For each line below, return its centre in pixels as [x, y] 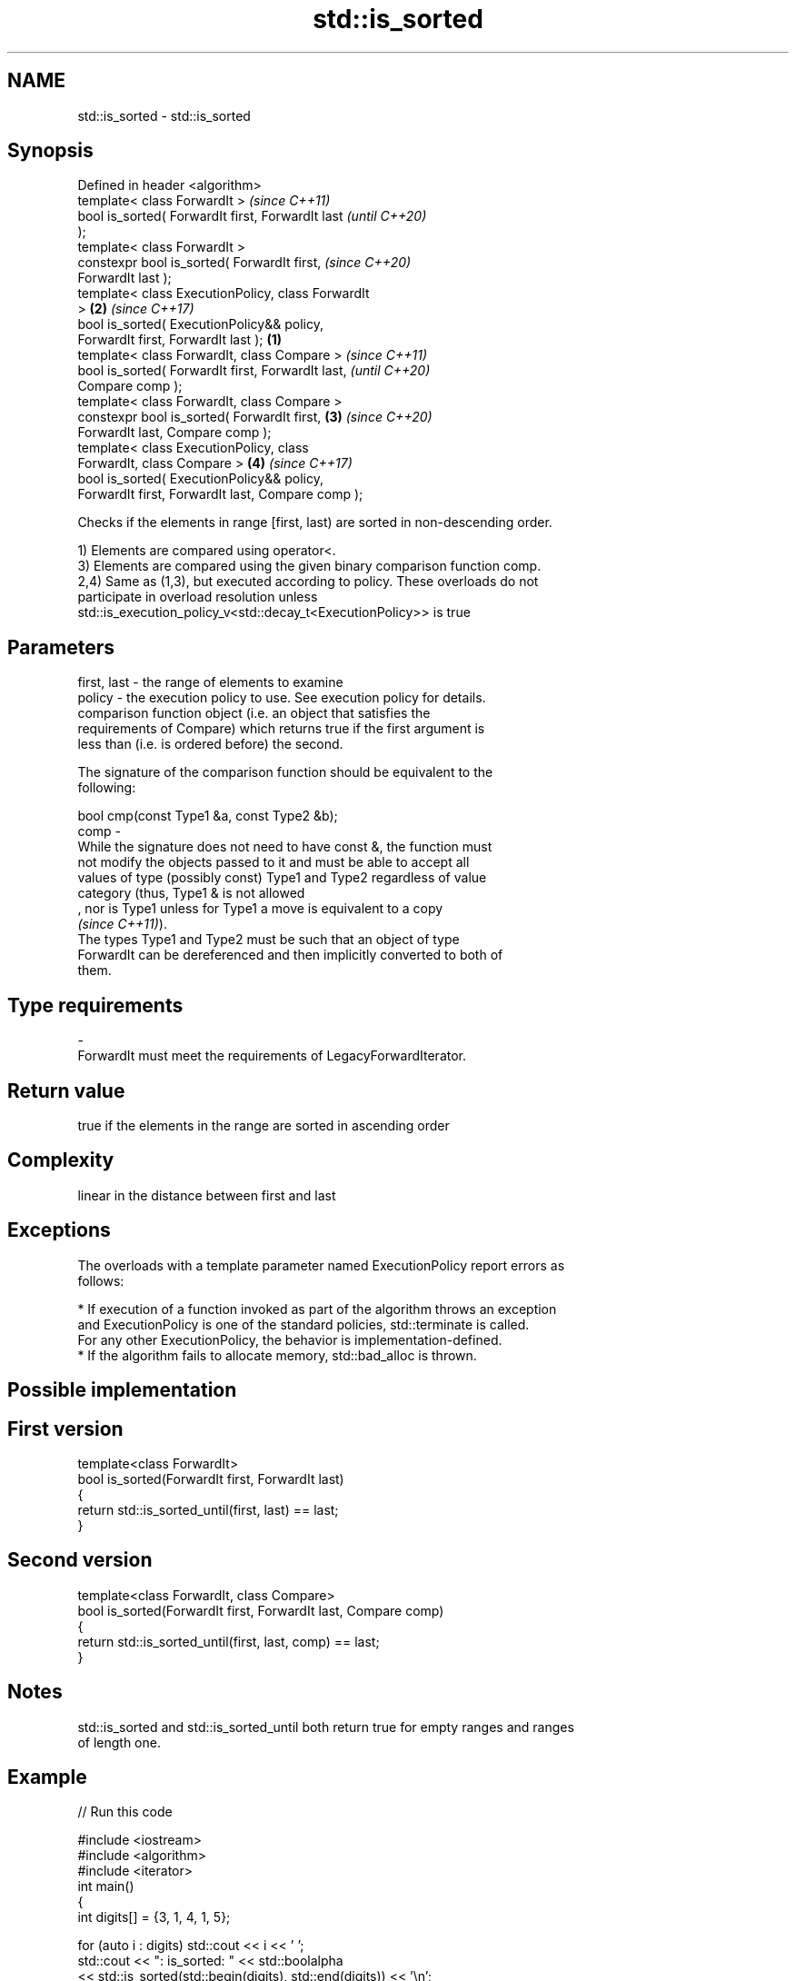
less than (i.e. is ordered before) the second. [210, 744]
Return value [66, 1090]
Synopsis [50, 151]
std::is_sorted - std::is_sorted [164, 115]
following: [107, 788]
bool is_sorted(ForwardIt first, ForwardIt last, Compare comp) [261, 1610]
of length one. [119, 1742]
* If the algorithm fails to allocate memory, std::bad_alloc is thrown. [277, 1355]
